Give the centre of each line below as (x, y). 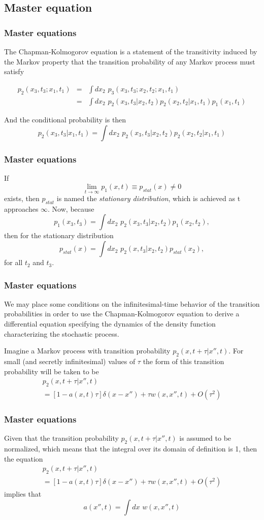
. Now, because (71, 208)
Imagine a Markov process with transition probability (87, 351)
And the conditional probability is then (65, 120)
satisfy (14, 71)
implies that (23, 494)
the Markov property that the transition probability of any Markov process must (130, 61)
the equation (24, 458)
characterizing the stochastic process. (62, 333)
